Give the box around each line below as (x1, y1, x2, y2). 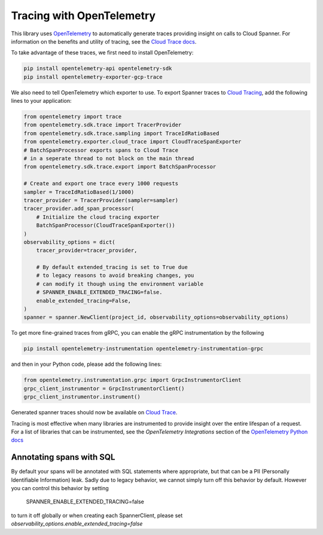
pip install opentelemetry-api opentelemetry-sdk (23, 65, 172, 72)
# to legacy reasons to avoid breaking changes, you (36, 272, 194, 279)
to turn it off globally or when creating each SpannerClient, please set (11, 512, 183, 519)
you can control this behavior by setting (11, 485, 109, 491)
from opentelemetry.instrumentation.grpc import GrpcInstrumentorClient (23, 377, 242, 384)
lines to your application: (11, 97, 72, 105)
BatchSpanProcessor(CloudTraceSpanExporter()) (36, 222, 176, 229)
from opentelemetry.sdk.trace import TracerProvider (23, 121, 182, 129)
